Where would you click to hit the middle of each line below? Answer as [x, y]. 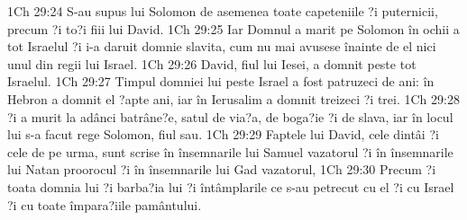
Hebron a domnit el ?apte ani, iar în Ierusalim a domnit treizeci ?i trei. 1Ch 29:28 [233, 98]
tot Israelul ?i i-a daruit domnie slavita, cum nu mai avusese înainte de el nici [222, 46]
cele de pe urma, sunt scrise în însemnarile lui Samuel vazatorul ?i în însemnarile [230, 151]
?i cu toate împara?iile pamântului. [105, 204]
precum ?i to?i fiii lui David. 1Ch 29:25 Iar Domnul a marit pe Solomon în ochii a [233, 28]
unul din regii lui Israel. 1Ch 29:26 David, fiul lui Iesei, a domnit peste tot [212, 63]
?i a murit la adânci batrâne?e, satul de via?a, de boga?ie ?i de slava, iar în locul [230, 116]
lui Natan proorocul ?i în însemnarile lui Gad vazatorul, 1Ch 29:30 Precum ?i [222, 169]
